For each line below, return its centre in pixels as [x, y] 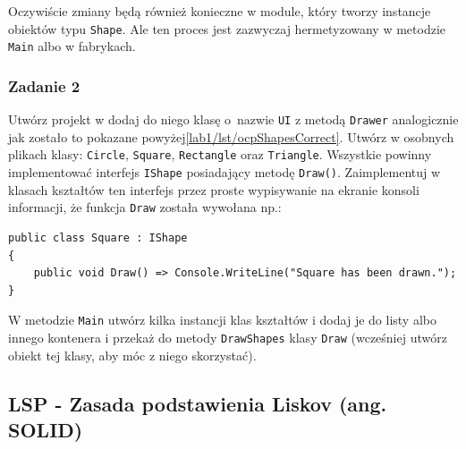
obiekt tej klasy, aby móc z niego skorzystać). [132, 355]
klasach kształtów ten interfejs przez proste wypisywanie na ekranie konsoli [214, 189]
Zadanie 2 [44, 85]
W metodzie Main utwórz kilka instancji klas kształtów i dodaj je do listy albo [222, 320]
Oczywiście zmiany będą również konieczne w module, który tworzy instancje [220, 11]
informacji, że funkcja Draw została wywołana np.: [145, 207]
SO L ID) [46, 429]
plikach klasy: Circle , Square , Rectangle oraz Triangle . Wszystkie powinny [220, 154]
